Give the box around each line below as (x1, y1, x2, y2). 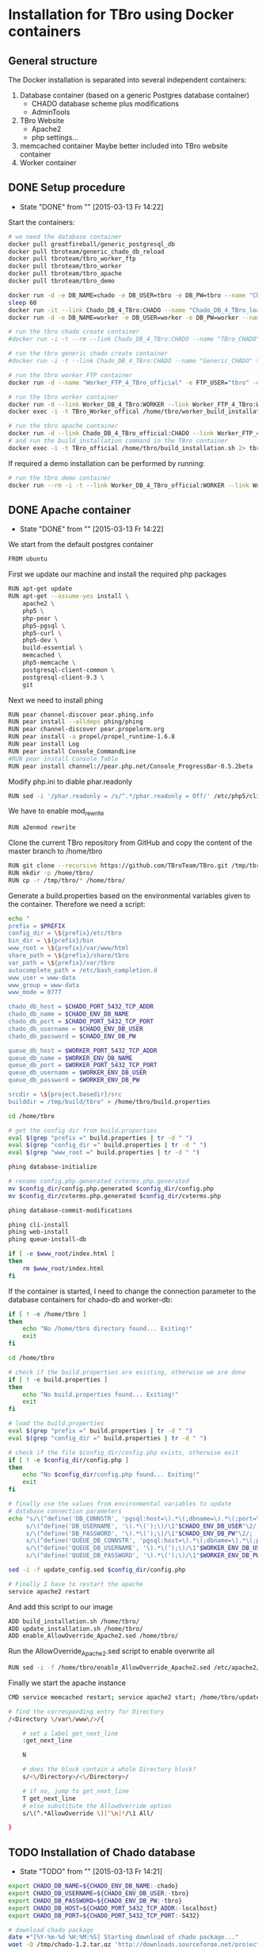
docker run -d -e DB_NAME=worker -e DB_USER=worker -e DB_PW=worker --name (8, 314, 264, 322)
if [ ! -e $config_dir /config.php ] (8, 1455, 129, 1464)
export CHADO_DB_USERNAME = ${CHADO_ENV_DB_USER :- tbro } (8, 1890, 190, 1898)
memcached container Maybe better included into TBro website (19, 141, 228, 150)
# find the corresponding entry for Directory (8, 1707, 165, 1716)
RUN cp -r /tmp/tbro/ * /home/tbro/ (8, 876, 126, 885)
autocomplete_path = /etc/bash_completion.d (8, 966, 158, 974)
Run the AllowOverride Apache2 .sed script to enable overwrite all (8, 1646, 215, 1658)
